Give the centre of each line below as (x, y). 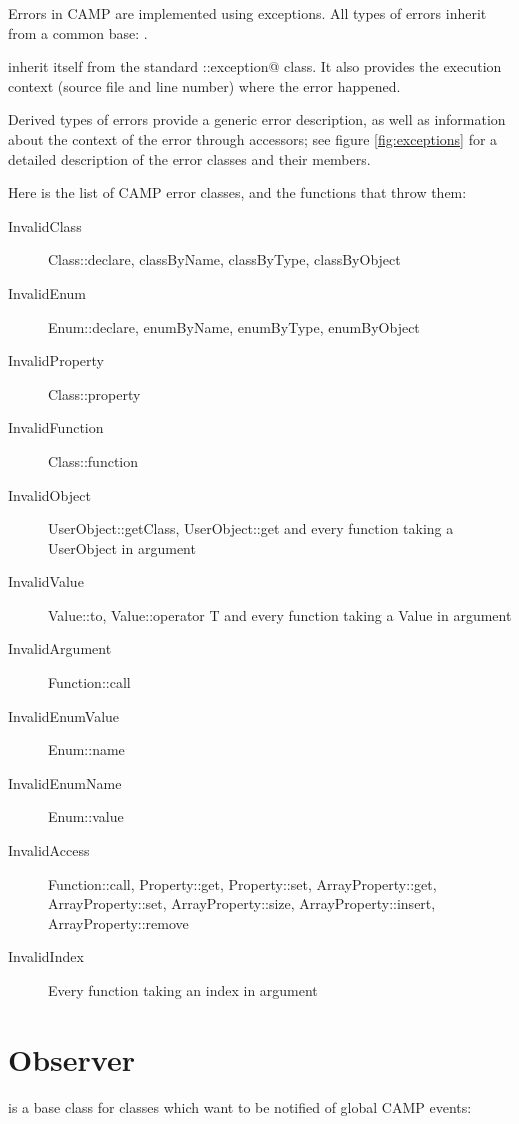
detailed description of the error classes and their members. (189, 158)
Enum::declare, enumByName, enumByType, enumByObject (234, 326)
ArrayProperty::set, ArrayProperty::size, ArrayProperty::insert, (242, 903)
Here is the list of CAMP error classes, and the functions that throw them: (237, 192)
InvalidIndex (46, 956)
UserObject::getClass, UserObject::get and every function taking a (251, 528)
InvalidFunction (56, 427)
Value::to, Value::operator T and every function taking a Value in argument (280, 614)
